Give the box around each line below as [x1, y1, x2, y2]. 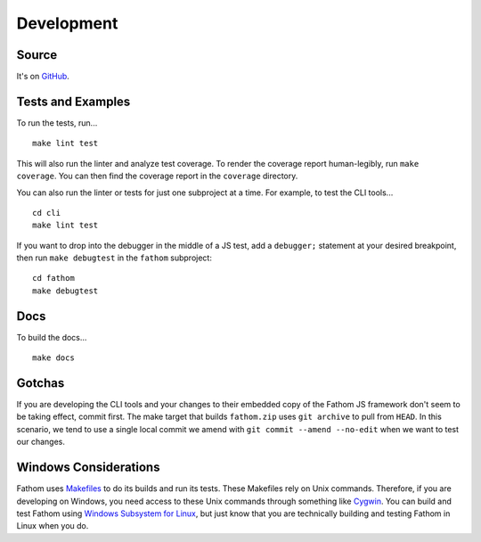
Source [16, 47, 58, 62]
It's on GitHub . [16, 71, 70, 82]
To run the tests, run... [16, 117, 98, 128]
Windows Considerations [16, 460, 160, 475]
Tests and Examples [16, 94, 131, 109]
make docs [32, 353, 75, 363]
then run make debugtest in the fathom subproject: [16, 252, 213, 263]
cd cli [32, 208, 61, 218]
